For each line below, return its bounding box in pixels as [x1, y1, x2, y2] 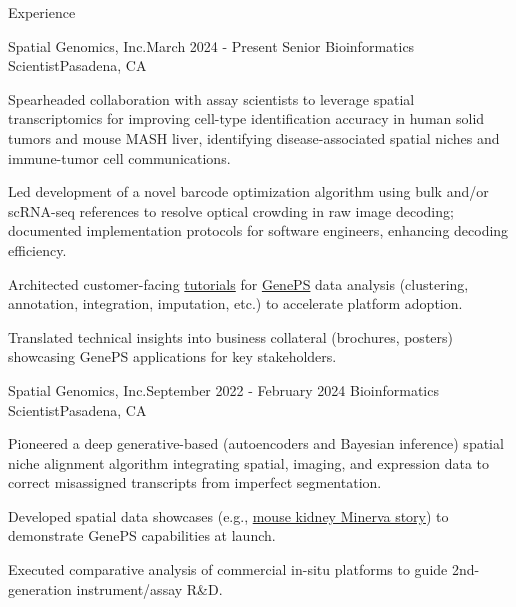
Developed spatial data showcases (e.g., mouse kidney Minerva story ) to [8, 505, 449, 526]
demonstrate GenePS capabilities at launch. [8, 525, 276, 546]
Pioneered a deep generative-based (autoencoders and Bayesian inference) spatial [8, 433, 504, 454]
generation [8, 578, 72, 599]
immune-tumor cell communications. [8, 147, 231, 168]
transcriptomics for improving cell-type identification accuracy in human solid [8, 108, 485, 129]
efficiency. [8, 239, 67, 260]
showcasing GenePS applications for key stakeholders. [8, 346, 337, 367]
